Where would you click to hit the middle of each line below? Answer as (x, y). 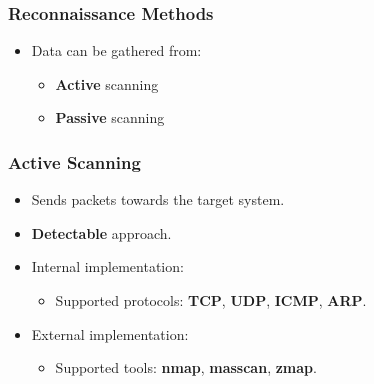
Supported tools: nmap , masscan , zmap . (186, 367)
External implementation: (110, 333)
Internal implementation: (107, 266)
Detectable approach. (101, 232)
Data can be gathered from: (116, 50)
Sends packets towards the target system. (158, 199)
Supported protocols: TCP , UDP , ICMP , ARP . (211, 300)
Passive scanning (110, 117)
